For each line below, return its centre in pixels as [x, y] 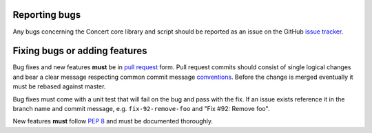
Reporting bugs [47, 15]
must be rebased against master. [59, 86]
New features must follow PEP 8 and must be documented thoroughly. [113, 121]
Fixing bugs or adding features [80, 51]
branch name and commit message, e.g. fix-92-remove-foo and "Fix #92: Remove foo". [141, 108]
